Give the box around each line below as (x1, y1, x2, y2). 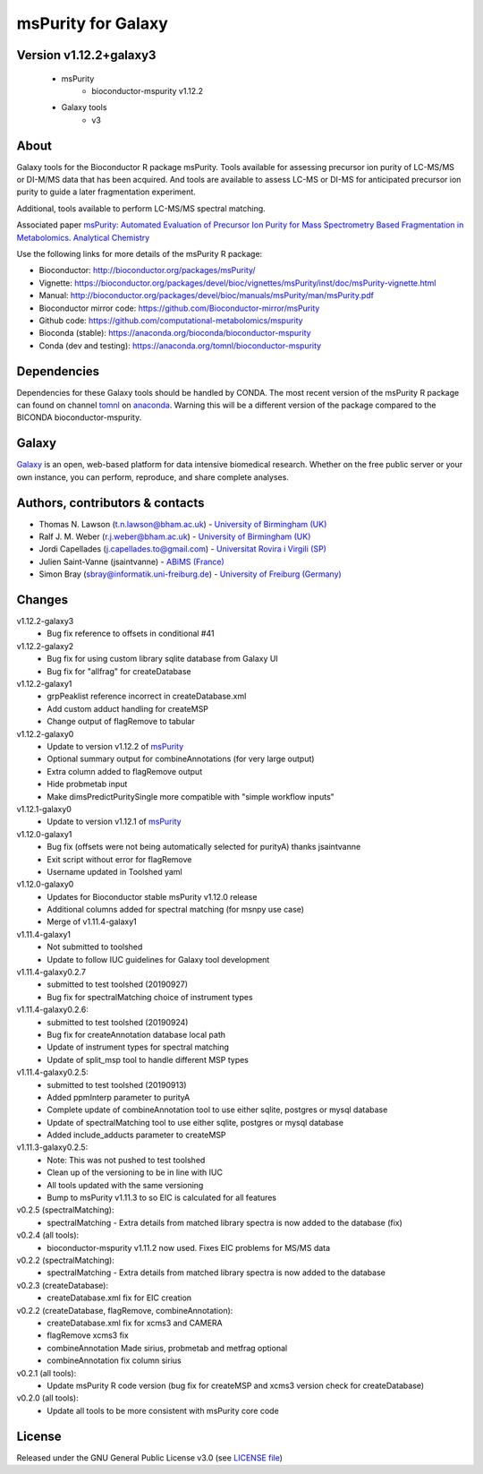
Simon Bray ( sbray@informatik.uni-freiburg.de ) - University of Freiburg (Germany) (38, 569, 342, 579)
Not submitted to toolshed (47, 941, 143, 953)
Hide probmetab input (47, 779, 128, 790)
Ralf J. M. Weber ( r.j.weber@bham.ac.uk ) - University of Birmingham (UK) (38, 531, 311, 542)
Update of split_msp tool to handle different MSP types (47, 1054, 250, 1065)
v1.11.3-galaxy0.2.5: (16, 1142, 89, 1153)
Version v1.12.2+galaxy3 (16, 47, 157, 63)
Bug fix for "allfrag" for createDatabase (47, 665, 191, 676)
